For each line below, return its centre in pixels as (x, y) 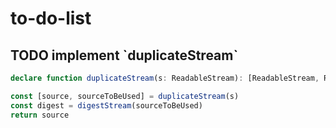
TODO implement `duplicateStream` (124, 55)
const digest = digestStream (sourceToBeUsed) (106, 105)
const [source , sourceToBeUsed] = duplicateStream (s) (125, 96)
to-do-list (51, 18)
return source (40, 115)
